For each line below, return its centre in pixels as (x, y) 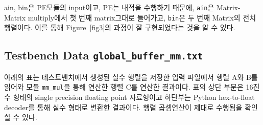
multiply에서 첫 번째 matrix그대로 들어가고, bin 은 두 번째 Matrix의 (134, 17)
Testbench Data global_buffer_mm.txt (104, 55)
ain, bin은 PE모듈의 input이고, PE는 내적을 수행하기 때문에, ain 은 (109, 7)
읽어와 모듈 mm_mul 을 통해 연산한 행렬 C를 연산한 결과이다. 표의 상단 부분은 (124, 87)
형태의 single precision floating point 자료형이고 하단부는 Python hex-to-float (134, 97)
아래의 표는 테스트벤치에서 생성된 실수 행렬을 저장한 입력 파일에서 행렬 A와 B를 (131, 77)
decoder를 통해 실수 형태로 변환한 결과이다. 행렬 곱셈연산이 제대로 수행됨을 (123, 107)
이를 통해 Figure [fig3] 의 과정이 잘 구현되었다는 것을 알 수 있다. (135, 27)
